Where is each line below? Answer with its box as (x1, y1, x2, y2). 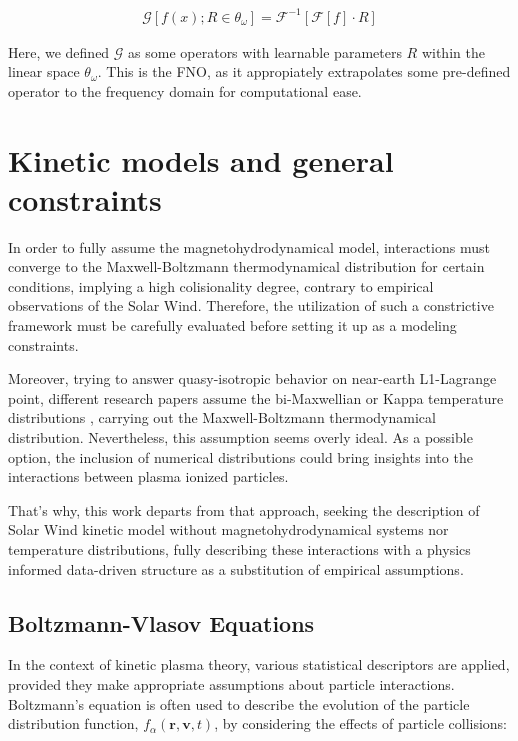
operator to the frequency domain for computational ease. (8, 80, 362, 101)
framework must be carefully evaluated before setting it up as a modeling (8, 315, 457, 335)
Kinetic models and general (8, 139, 394, 180)
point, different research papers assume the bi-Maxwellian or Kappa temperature (8, 387, 504, 408)
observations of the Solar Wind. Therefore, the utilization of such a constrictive (8, 295, 494, 316)
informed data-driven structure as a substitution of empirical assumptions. (8, 558, 464, 579)
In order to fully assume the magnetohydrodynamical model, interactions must (8, 236, 490, 257)
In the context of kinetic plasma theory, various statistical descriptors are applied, (8, 654, 510, 675)
